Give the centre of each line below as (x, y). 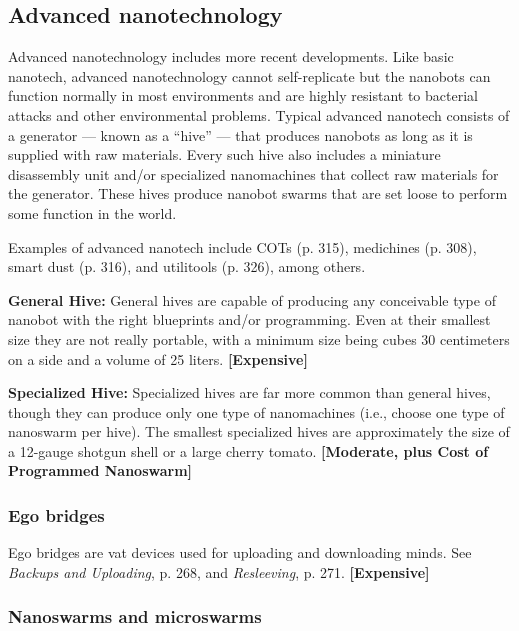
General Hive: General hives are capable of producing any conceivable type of (252, 299)
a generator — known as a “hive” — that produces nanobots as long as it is (240, 134)
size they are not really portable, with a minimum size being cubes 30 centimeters (259, 338)
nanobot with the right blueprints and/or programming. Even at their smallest (249, 319)
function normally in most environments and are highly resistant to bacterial (243, 95)
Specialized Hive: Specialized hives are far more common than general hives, (249, 392)
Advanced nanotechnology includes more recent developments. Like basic (231, 56)
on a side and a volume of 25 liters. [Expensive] (158, 358)
